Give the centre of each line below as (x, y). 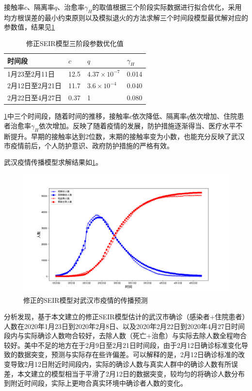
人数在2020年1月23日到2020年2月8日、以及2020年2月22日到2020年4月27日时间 (124, 326)
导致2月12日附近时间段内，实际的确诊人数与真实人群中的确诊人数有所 (121, 364)
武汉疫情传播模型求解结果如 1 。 (53, 162)
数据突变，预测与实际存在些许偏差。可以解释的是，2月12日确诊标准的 (127, 354)
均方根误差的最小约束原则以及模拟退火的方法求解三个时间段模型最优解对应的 (126, 17)
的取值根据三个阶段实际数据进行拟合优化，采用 (167, 7)
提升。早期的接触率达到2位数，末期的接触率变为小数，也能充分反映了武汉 (127, 136)
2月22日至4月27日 (34, 98)
